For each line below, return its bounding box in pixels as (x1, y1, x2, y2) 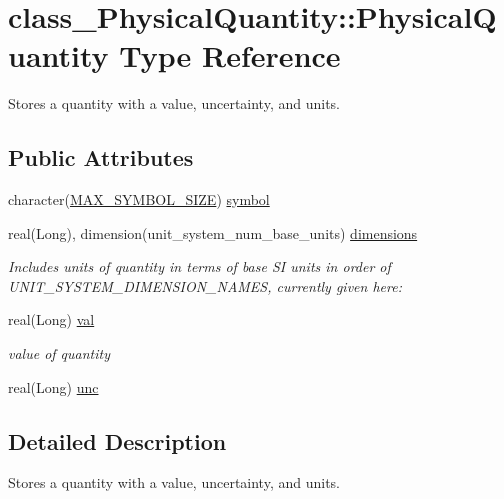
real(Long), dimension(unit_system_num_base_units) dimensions (8, 222, 418, 243)
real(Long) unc (8, 376, 99, 397)
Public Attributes (8, 142, 194, 173)
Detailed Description (8, 425, 227, 456)
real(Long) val (8, 309, 95, 330)
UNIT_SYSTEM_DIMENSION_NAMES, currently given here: (8, 275, 402, 296)
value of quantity (8, 343, 110, 364)
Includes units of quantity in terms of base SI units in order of (8, 256, 391, 277)
